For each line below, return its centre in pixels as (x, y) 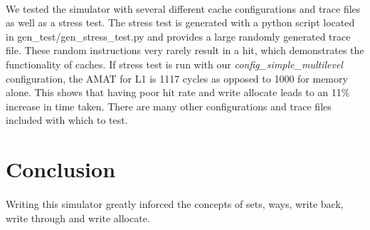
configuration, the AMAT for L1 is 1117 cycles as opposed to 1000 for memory (177, 78)
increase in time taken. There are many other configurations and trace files (169, 106)
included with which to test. (67, 120)
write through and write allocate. (78, 218)
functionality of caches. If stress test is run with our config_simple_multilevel (174, 64)
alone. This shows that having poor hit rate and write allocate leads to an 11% (178, 92)
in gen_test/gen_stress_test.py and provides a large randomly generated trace (178, 36)
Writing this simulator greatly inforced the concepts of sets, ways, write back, (175, 203)
